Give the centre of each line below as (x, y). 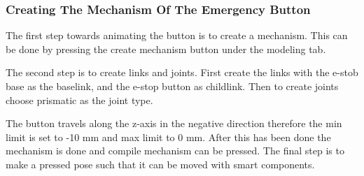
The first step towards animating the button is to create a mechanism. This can (177, 35)
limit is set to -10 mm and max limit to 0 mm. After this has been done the (168, 137)
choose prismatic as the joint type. (79, 100)
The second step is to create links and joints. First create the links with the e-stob (182, 72)
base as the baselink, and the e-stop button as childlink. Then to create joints (172, 86)
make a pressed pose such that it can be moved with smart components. (160, 164)
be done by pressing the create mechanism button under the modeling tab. (166, 49)
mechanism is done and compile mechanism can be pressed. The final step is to (175, 151)
